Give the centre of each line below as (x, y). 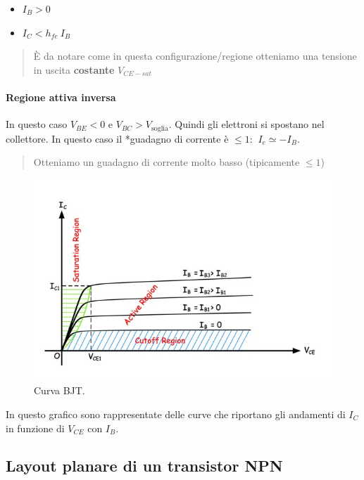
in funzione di (35, 428)
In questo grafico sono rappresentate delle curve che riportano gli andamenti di (176, 414)
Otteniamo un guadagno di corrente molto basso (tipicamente (167, 162)
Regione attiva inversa (61, 97)
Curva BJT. (59, 390)
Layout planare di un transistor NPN (144, 466)
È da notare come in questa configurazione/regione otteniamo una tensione (195, 56)
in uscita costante (74, 69)
